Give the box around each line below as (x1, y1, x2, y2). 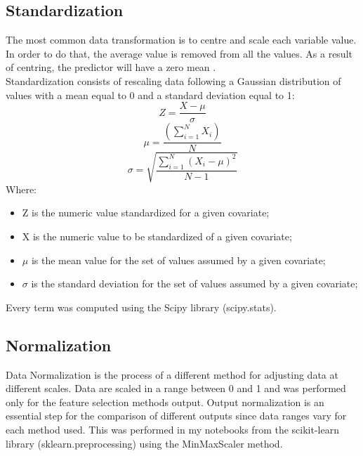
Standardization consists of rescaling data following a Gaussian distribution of (6, 73, 341, 88)
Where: (6, 181, 37, 196)
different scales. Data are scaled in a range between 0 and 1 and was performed (6, 381, 346, 396)
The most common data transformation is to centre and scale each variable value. (6, 32, 357, 47)
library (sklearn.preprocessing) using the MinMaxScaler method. (6, 436, 283, 450)
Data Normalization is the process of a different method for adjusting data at (6, 367, 338, 382)
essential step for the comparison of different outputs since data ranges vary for (6, 408, 347, 423)
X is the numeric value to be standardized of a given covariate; (22, 229, 292, 243)
